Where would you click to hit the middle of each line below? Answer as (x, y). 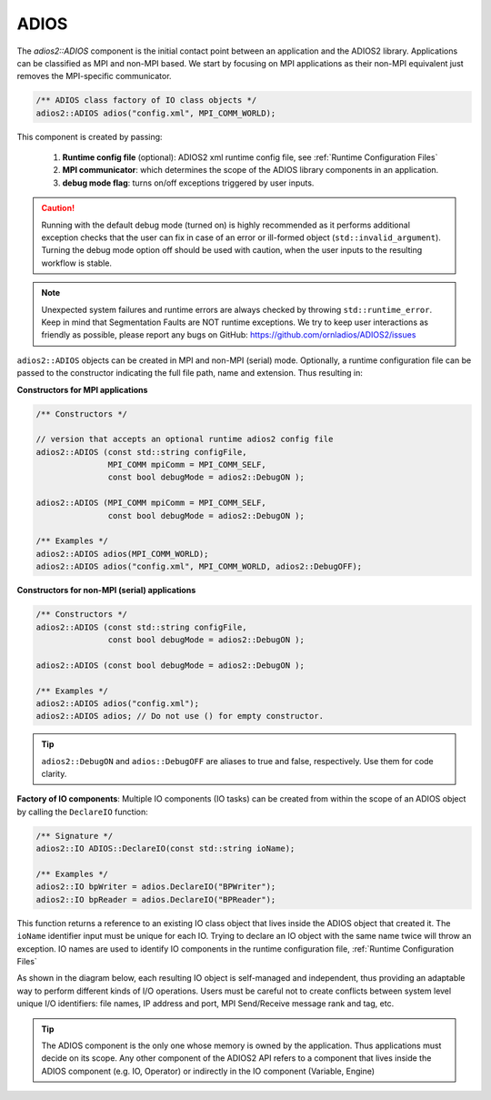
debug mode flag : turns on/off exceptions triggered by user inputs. (188, 183)
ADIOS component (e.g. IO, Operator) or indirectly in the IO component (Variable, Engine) (208, 1071)
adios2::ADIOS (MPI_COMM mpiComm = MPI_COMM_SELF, (151, 503)
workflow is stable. (77, 263)
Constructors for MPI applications (82, 389)
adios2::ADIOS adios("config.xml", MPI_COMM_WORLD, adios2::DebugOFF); (199, 567)
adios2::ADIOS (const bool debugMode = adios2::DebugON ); (170, 665)
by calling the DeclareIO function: (83, 812)
